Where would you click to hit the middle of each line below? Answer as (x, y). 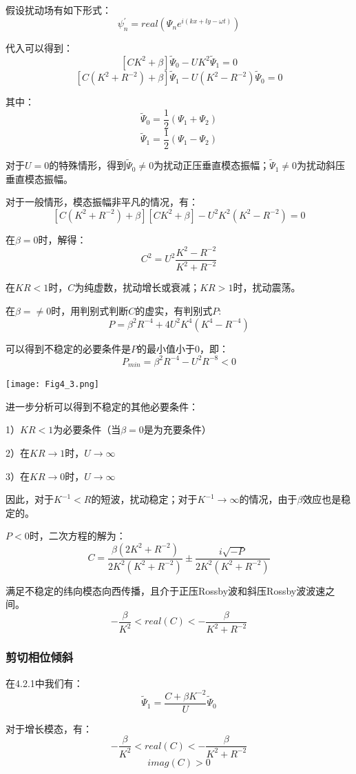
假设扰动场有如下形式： (59, 10)
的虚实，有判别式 (174, 310)
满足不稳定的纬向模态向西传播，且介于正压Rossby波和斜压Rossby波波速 (166, 590)
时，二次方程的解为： (77, 536)
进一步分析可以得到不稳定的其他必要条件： (102, 406)
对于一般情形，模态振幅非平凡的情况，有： (102, 202)
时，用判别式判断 (90, 310)
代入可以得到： (39, 48)
